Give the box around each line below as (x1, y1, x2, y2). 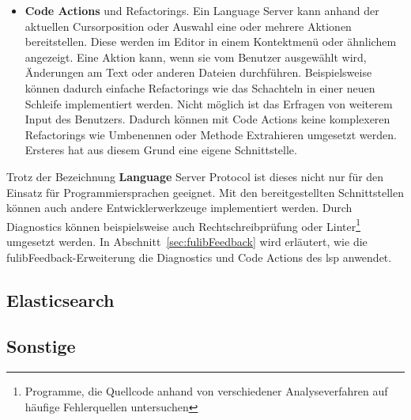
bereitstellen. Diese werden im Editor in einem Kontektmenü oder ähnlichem (25, 33, 397, 50)
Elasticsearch (6, 287, 115, 312)
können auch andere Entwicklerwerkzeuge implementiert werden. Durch (6, 199, 353, 216)
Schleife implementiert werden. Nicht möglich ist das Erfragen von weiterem (25, 95, 393, 112)
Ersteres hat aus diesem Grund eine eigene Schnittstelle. (25, 142, 297, 158)
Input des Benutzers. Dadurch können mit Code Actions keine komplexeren (25, 111, 390, 127)
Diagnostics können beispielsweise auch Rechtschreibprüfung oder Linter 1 (6, 215, 361, 234)
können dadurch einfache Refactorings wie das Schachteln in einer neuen (25, 79, 375, 96)
